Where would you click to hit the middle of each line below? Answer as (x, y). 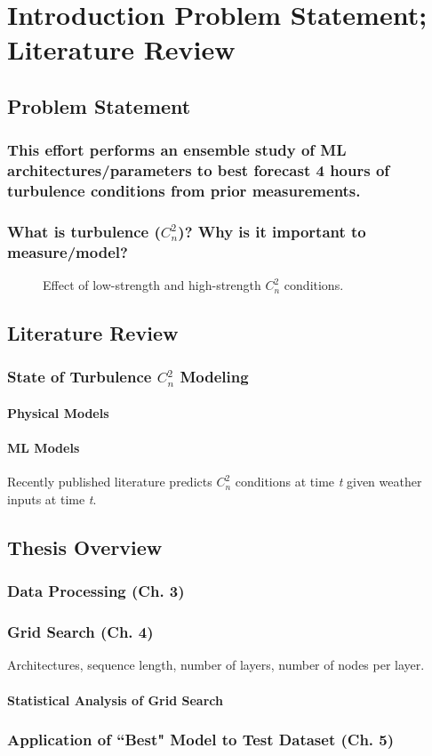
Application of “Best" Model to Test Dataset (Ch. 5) (201, 740)
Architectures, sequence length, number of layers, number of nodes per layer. (216, 665)
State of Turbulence (80, 377)
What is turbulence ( (84, 231)
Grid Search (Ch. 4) (80, 632)
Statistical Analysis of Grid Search (115, 700)
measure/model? (68, 251)
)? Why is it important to (272, 231)
